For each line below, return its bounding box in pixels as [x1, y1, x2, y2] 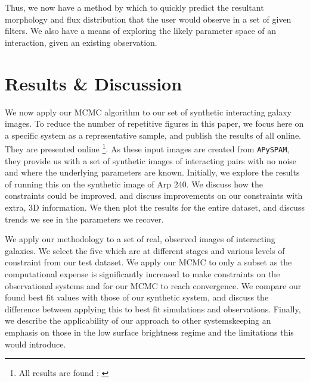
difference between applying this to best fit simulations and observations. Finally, [5, 302, 301, 315]
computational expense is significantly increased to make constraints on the [5, 267, 280, 280]
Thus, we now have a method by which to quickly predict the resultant [5, 1, 264, 13]
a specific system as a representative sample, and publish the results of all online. [5, 129, 301, 141]
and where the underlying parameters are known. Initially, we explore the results [5, 166, 300, 179]
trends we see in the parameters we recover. [5, 212, 164, 225]
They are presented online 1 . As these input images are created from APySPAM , [5, 141, 290, 155]
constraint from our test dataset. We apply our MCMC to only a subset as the [5, 256, 292, 268]
